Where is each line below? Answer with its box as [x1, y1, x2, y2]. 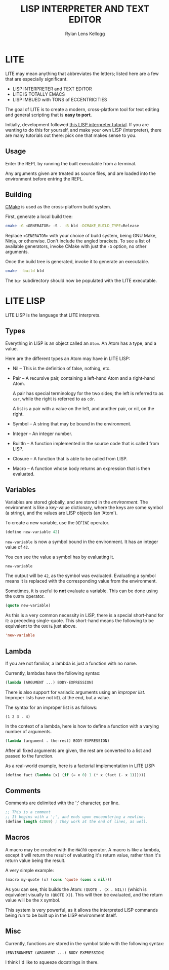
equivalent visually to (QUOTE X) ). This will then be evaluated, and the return [5, 891, 163, 897]
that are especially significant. [5, 76, 68, 82]
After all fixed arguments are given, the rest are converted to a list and [5, 747, 151, 753]
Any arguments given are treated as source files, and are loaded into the [5, 170, 156, 176]
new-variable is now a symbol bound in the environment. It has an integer [5, 538, 158, 545]
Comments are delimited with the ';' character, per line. [5, 800, 120, 806]
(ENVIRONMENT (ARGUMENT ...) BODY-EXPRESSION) [5, 950, 105, 955]
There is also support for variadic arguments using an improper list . [5, 689, 146, 695]
